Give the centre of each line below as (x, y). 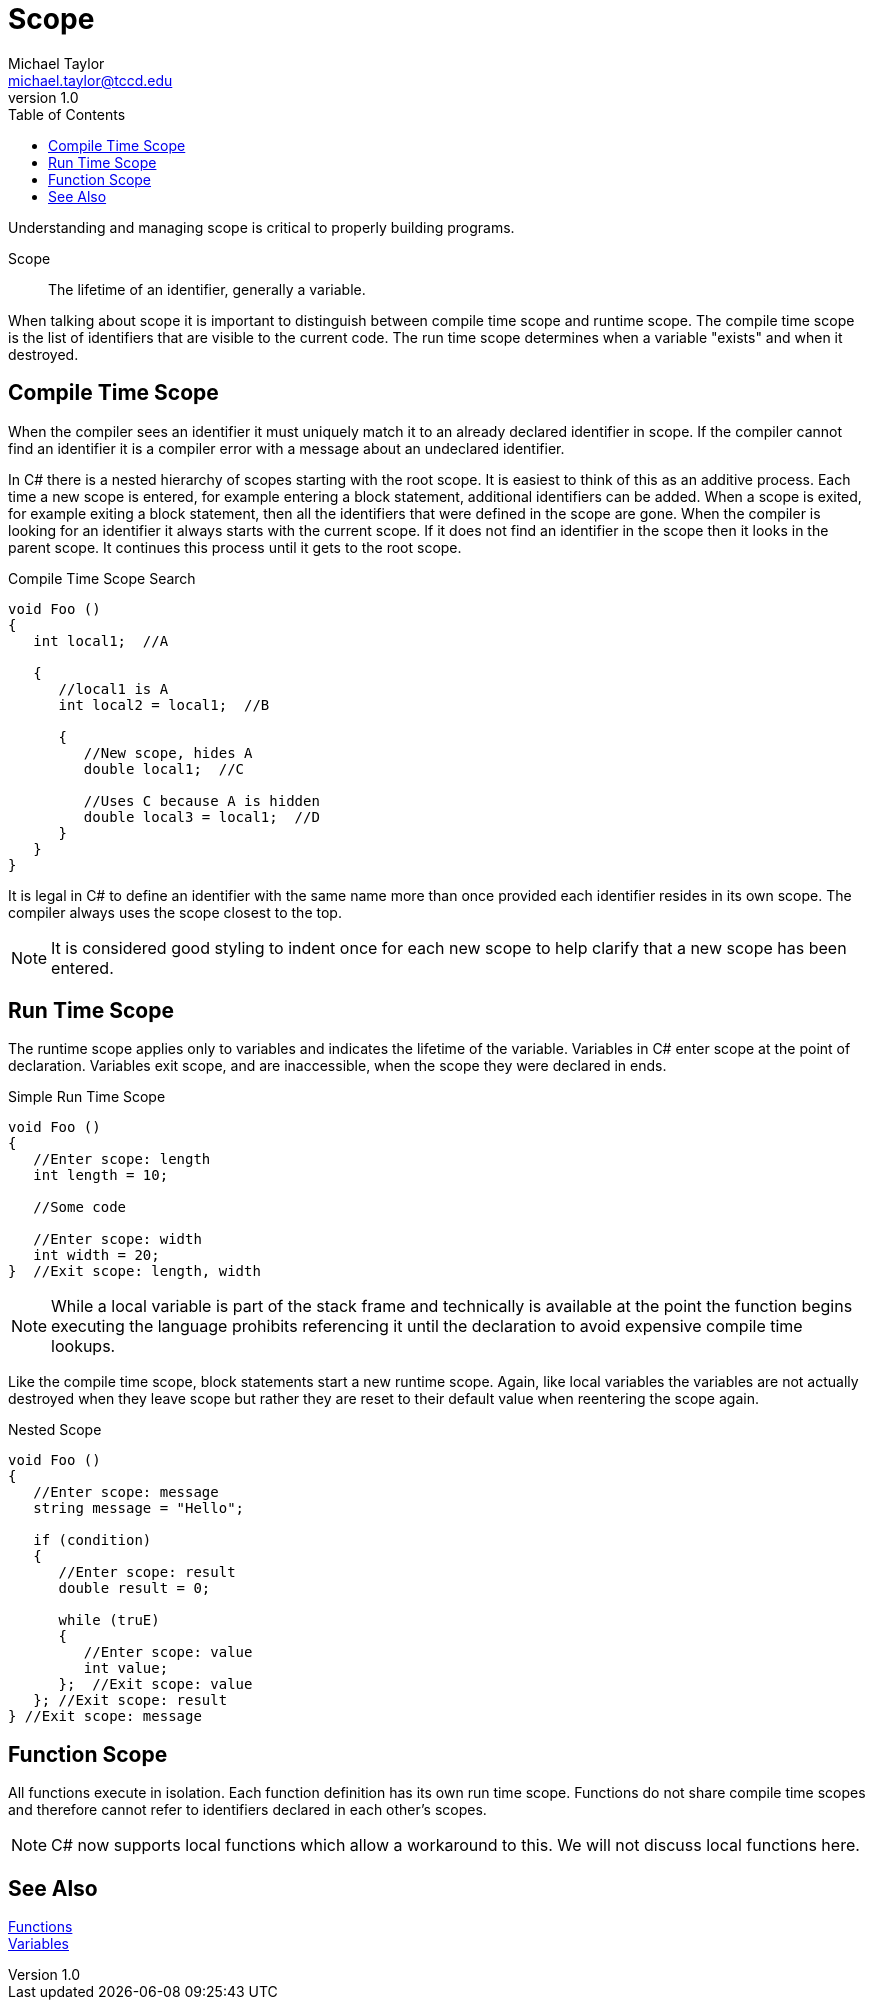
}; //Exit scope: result (130, 1700)
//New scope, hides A (168, 752)
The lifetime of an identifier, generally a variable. (207, 289)
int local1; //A (101, 640)
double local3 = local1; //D (201, 816)
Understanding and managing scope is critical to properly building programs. (261, 227)
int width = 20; (96, 1255)
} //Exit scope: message (105, 1716)
